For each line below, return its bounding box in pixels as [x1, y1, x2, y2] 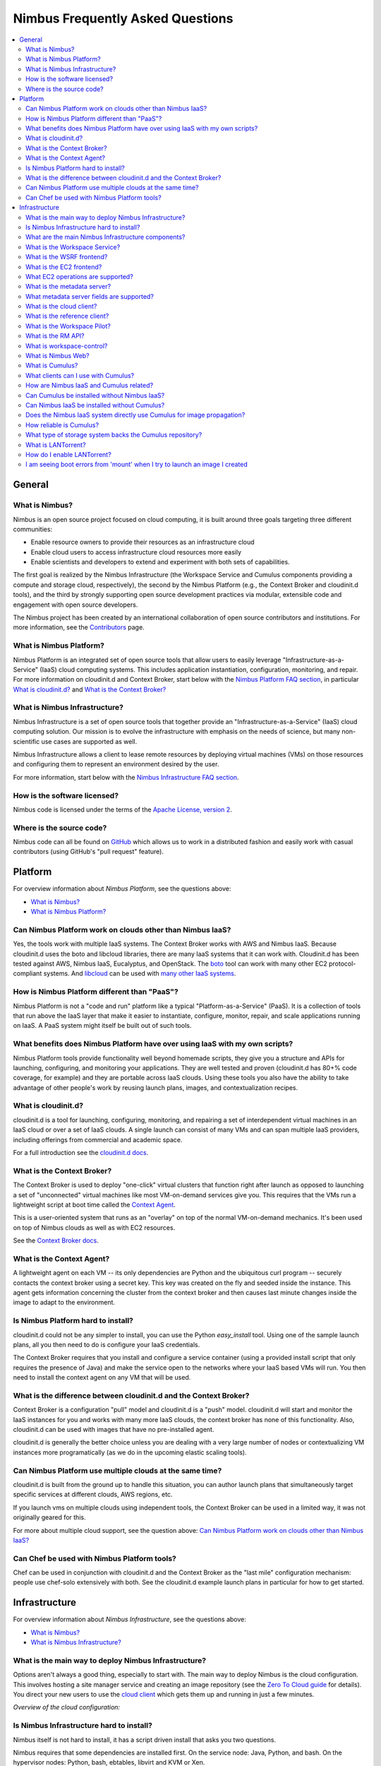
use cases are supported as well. [41, 737, 138, 745]
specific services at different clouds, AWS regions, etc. [13, 1491, 173, 1499]
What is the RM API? [25, 332, 85, 340]
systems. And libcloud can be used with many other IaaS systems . [43, 969, 236, 978]
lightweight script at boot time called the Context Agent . [13, 1200, 176, 1209]
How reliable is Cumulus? [25, 420, 99, 429]
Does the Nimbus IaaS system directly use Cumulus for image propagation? [25, 410, 246, 420]
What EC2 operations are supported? [25, 272, 133, 280]
